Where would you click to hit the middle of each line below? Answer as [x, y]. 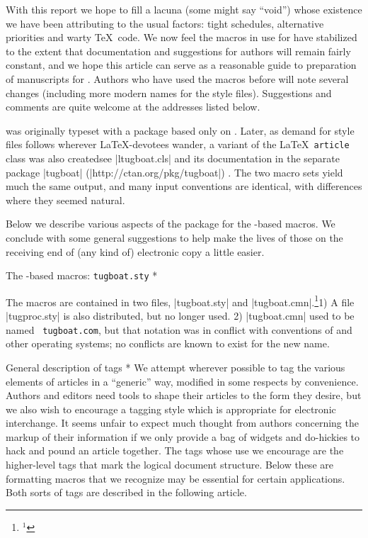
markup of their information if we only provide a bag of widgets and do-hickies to [183, 436]
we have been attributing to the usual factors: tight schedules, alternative [165, 23]
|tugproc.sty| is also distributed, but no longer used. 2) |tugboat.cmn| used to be [180, 316]
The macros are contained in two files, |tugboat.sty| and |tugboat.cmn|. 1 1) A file [180, 301]
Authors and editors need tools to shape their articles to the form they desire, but [184, 395]
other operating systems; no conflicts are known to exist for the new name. [168, 343]
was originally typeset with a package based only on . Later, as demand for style [180, 130]
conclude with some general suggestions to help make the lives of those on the [174, 237]
